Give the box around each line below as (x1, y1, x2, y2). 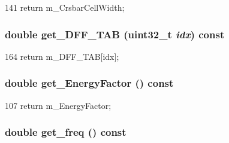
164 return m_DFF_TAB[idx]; (5, 50, 119, 62)
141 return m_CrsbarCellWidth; (5, 1, 125, 13)
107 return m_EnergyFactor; (5, 99, 112, 111)
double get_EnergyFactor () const (5, 75, 174, 90)
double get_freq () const (5, 124, 126, 139)
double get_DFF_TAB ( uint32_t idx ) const (5, 26, 225, 41)
